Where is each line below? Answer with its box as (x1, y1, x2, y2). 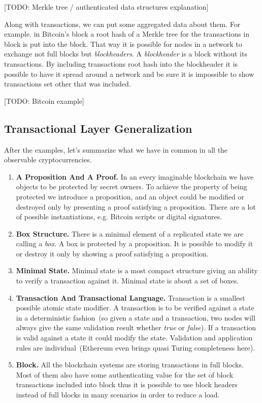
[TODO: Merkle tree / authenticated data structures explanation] (4, 2, 209, 12)
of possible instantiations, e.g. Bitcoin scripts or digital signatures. (16, 211, 222, 222)
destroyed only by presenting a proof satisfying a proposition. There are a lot (16, 201, 256, 212)
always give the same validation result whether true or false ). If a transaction (16, 322, 256, 333)
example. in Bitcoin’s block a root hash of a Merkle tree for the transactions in (4, 28, 249, 39)
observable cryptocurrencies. (4, 154, 92, 165)
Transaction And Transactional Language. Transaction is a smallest (16, 292, 245, 303)
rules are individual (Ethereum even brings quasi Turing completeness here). (16, 342, 255, 353)
